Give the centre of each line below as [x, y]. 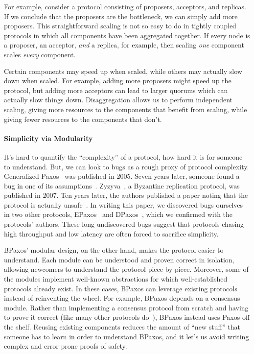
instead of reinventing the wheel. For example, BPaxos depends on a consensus [122, 298]
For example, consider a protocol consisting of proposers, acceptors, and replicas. [125, 6]
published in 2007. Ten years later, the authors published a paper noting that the [126, 195]
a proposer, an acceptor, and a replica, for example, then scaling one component [124, 45]
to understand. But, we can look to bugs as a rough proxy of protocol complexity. [127, 166]
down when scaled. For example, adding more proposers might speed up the [118, 81]
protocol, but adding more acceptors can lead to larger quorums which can [116, 90]
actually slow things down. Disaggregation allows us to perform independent [118, 100]
